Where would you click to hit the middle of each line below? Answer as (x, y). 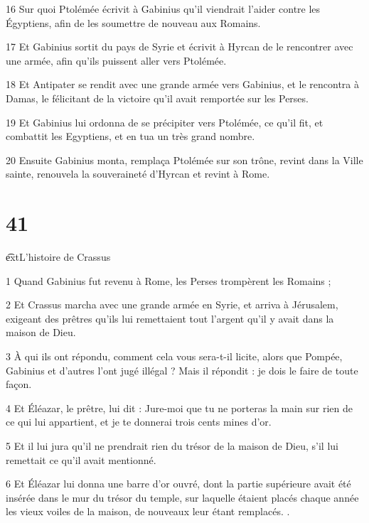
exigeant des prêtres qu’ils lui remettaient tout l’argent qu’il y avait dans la (170, 318)
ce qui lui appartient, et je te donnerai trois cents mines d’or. (139, 422)
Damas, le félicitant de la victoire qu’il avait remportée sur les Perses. (157, 98)
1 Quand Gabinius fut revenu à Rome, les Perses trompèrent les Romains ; (169, 280)
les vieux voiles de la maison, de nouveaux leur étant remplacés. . (148, 511)
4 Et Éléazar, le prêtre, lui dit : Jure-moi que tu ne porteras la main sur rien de (179, 408)
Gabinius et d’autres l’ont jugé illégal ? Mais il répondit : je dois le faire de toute (182, 370)
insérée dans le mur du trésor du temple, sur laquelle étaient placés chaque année (182, 497)
